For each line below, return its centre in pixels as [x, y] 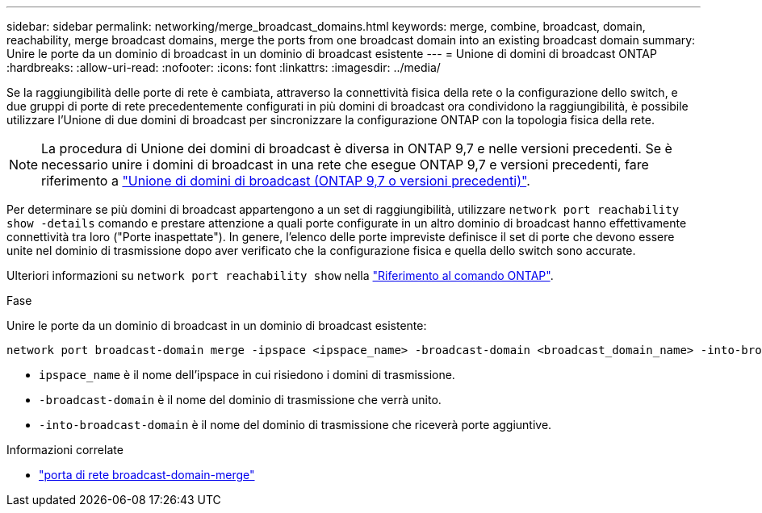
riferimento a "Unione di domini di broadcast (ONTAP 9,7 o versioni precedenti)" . [286, 181]
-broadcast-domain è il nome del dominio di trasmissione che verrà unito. [240, 400]
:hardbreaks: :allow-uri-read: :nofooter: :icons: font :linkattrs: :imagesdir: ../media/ [224, 67]
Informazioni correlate [65, 450]
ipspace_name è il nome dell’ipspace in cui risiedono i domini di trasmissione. [247, 375]
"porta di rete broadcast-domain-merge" [147, 475]
